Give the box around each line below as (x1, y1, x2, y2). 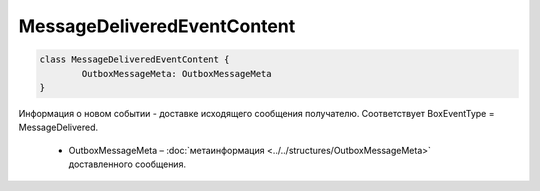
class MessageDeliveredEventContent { (39, 54, 230, 65)
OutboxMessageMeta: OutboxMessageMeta (81, 68, 272, 79)
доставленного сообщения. (68, 158, 187, 170)
